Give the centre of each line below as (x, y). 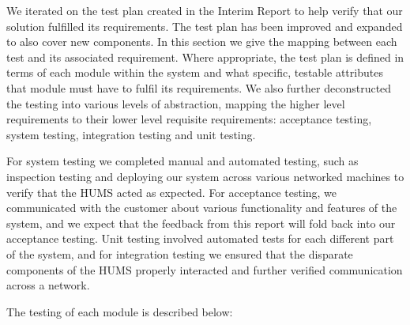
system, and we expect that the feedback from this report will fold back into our (201, 223)
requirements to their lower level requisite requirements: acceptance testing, (189, 119)
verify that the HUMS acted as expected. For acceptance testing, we (172, 192)
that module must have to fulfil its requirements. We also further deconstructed (199, 87)
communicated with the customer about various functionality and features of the (202, 208)
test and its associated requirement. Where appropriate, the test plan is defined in (205, 57)
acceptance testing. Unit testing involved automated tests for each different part (200, 238)
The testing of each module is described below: (120, 311)
